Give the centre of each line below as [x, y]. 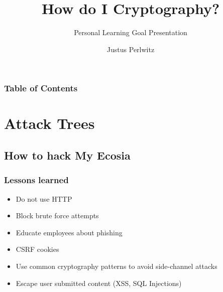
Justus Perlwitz [131, 49]
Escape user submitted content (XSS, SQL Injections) [99, 283]
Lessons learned [36, 180]
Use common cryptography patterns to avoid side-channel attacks [117, 266]
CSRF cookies [37, 249]
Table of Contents [41, 88]
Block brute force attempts [57, 215]
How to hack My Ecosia [67, 155]
